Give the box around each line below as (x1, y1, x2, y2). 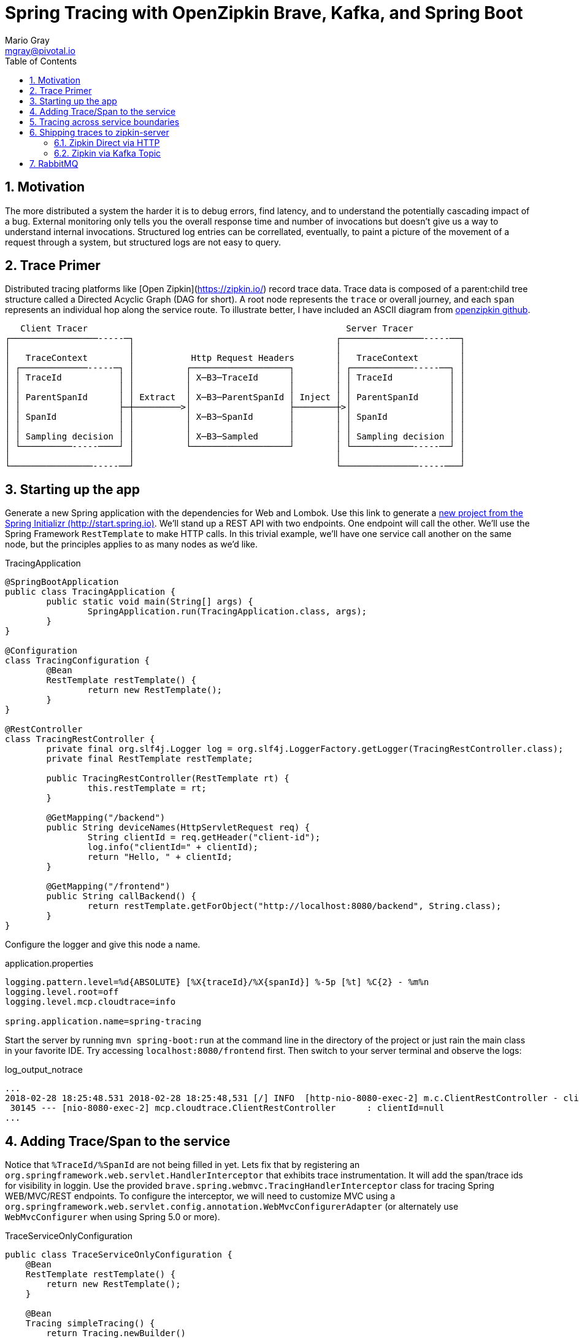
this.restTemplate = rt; (87, 783, 207, 794)
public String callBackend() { (46, 891, 196, 902)
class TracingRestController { (5, 734, 155, 744)
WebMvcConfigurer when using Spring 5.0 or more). (5, 1212, 220, 1223)
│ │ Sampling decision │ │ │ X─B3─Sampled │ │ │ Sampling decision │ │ (5, 431, 466, 442)
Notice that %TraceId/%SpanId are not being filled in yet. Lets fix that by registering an (5, 1159, 360, 1170)
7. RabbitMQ (29, 158, 79, 169)
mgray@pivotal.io (5, 45, 75, 56)
